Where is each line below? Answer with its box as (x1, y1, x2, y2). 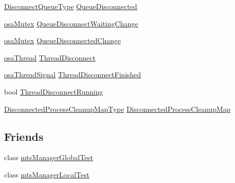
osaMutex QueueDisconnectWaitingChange (4, 18, 138, 28)
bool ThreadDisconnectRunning (4, 86, 103, 97)
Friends (4, 128, 44, 144)
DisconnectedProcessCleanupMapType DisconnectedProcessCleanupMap (4, 103, 231, 114)
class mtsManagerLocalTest (4, 169, 90, 179)
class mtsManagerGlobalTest (4, 152, 94, 163)
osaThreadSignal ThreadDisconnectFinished (4, 69, 141, 80)
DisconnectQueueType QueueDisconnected (4, 1, 137, 11)
